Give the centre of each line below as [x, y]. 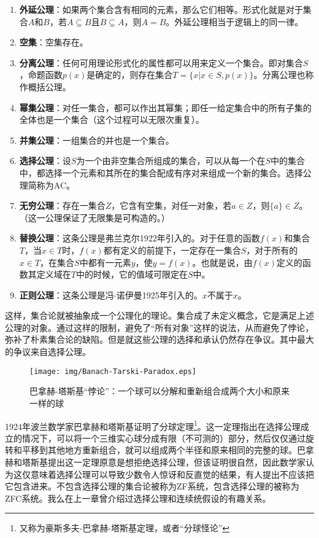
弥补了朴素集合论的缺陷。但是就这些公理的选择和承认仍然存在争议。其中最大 [159, 339]
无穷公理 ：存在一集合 [62, 205]
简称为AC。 [52, 185]
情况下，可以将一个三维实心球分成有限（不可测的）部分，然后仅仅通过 [163, 438]
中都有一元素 [105, 262]
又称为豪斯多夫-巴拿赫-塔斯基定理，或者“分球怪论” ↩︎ [125, 528]
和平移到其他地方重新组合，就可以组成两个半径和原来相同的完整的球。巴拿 [163, 450]
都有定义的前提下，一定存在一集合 [172, 250]
